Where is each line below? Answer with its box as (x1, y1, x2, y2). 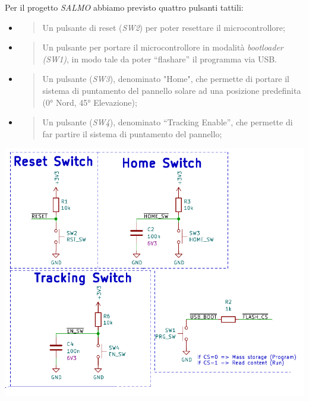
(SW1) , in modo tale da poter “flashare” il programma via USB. (42, 52, 277, 65)
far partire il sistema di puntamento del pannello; (42, 127, 222, 140)
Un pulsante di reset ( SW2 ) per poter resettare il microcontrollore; (42, 21, 285, 33)
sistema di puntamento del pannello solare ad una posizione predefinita (42, 84, 301, 96)
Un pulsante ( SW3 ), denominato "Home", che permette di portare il (42, 72, 289, 85)
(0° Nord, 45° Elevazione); (42, 96, 137, 108)
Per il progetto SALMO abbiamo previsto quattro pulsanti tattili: (5, 1, 244, 13)
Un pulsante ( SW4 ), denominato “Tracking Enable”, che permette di (42, 116, 293, 128)
